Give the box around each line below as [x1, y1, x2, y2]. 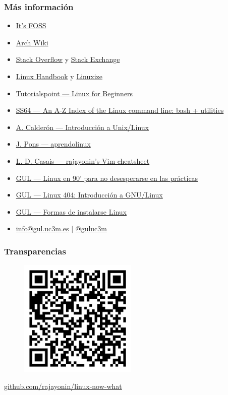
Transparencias [4, 244, 66, 257]
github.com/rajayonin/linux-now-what [4, 380, 122, 391]
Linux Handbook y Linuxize [16, 71, 102, 81]
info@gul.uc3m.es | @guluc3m [16, 223, 107, 234]
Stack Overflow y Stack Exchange [16, 54, 120, 64]
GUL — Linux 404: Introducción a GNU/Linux [16, 189, 163, 200]
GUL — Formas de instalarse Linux [16, 206, 127, 217]
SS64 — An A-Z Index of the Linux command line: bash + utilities [16, 105, 224, 115]
